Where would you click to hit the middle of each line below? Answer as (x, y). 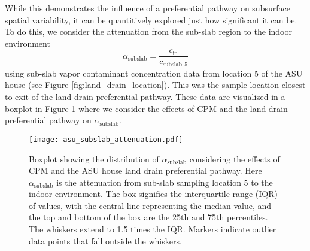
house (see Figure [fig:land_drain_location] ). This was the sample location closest (155, 85)
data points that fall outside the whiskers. (105, 241)
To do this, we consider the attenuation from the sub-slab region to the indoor (148, 31)
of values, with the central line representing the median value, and (150, 205)
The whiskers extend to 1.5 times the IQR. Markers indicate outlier (153, 229)
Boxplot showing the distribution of (94, 158)
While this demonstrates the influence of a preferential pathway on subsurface (148, 8)
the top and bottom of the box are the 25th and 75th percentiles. (148, 217)
